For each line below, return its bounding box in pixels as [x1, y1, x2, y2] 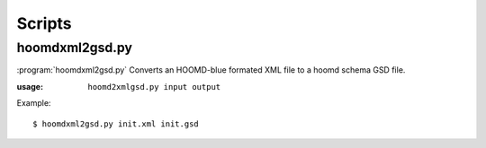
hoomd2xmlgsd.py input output [87, 82, 221, 91]
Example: [16, 98, 51, 109]
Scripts [16, 13, 72, 33]
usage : [16, 81, 44, 91]
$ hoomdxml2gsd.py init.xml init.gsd [32, 118, 200, 129]
